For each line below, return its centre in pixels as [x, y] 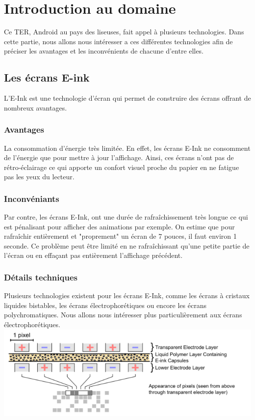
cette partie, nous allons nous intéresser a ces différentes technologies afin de [118, 41]
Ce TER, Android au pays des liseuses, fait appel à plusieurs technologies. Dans [124, 32]
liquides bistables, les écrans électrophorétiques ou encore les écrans [105, 305]
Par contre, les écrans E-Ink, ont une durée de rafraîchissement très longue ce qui [126, 217]
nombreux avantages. [36, 107]
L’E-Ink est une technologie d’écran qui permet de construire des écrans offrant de [127, 98]
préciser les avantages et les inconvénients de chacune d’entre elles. [104, 51]
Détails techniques [41, 277]
